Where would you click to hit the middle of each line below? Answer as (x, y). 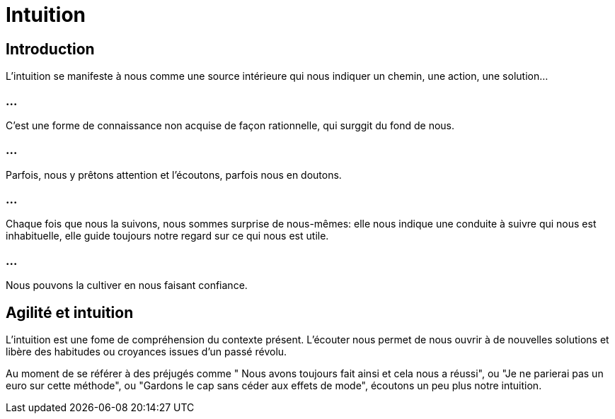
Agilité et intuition (70, 312)
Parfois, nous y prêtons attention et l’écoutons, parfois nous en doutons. (174, 175)
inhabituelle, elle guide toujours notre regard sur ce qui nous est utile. (167, 236)
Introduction (50, 49)
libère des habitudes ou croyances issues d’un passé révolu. (146, 352)
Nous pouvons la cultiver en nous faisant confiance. (127, 285)
